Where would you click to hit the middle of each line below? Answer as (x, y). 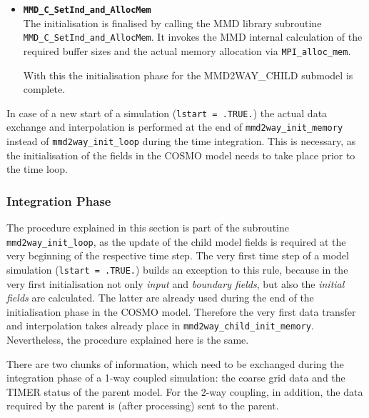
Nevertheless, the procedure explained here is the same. (128, 340)
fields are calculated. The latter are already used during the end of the (160, 298)
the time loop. (37, 169)
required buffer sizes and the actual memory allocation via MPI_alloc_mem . (187, 50)
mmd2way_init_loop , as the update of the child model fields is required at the (176, 241)
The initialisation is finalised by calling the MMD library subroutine (172, 23)
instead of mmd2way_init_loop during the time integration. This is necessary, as (181, 141)
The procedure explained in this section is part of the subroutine (148, 228)
